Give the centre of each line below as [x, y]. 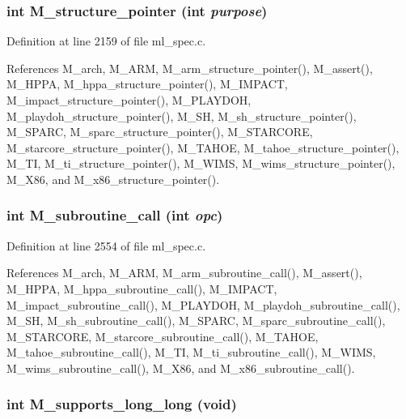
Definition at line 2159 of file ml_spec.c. [106, 41]
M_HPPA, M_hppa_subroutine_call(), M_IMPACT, [142, 288]
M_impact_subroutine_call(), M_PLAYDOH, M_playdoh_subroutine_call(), [203, 304]
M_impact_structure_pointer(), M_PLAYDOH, [129, 100]
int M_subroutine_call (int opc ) [115, 215]
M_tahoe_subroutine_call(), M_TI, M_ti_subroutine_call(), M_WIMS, [191, 352]
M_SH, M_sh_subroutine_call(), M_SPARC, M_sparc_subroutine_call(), [196, 321]
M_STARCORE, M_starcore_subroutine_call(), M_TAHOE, [163, 336]
